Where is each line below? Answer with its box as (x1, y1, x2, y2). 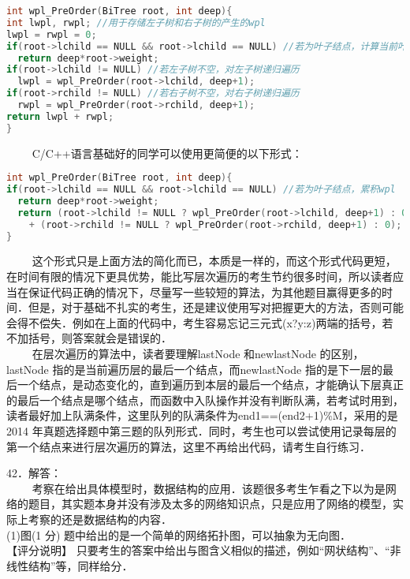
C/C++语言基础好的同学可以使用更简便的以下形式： (32, 144, 303, 161)
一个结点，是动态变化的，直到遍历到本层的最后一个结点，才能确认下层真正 (17, 376, 404, 393)
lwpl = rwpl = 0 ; (6, 28, 97, 40)
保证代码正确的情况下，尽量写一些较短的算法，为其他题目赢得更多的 (28, 283, 382, 300)
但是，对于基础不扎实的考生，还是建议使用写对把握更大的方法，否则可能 (28, 299, 404, 316)
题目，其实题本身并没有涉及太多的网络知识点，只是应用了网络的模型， (28, 495, 393, 512)
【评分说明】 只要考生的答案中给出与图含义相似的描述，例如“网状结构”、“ (6, 542, 390, 558)
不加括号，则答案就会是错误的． (6, 330, 172, 346)
